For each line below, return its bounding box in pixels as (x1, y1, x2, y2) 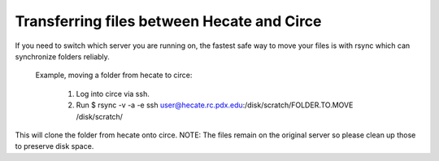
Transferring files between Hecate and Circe (15, 12, 322, 30)
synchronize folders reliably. (15, 51, 110, 61)
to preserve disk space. (15, 141, 94, 151)
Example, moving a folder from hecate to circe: (35, 70, 193, 80)
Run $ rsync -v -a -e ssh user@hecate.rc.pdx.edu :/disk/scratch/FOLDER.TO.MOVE (76, 100, 354, 110)
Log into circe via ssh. (76, 89, 150, 98)
